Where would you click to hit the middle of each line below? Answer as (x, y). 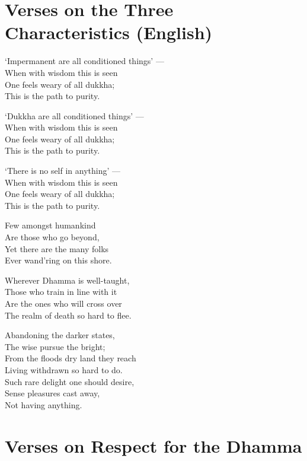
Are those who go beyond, (52, 237)
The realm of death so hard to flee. (68, 315)
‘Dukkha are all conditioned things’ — (74, 115)
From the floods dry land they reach (71, 358)
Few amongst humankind (50, 225)
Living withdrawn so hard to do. (64, 369)
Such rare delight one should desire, (70, 381)
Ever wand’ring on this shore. (58, 260)
